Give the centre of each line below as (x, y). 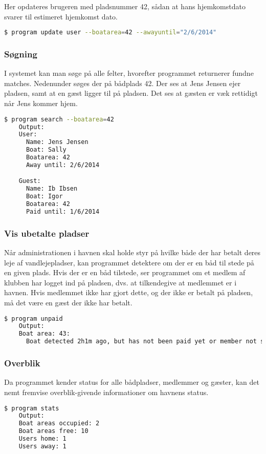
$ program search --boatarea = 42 (59, 119)
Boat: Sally (46, 150)
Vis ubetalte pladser (47, 233)
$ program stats (32, 408)
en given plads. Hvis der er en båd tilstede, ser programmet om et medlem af (125, 272)
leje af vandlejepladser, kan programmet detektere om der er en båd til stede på (129, 262)
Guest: (30, 181)
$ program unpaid (34, 318)
